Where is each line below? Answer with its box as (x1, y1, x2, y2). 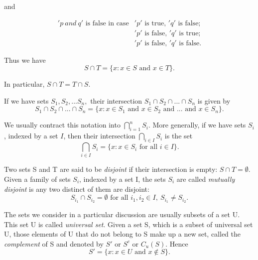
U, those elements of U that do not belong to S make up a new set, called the (4, 229, 241, 239)
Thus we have (4, 54, 46, 65)
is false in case (85, 19, 129, 27)
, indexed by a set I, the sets (79, 173, 166, 184)
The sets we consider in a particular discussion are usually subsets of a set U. (4, 209, 240, 220)
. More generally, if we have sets (148, 120, 246, 130)
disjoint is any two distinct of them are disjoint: (4, 183, 149, 194)
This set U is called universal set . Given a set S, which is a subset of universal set (4, 219, 253, 229)
